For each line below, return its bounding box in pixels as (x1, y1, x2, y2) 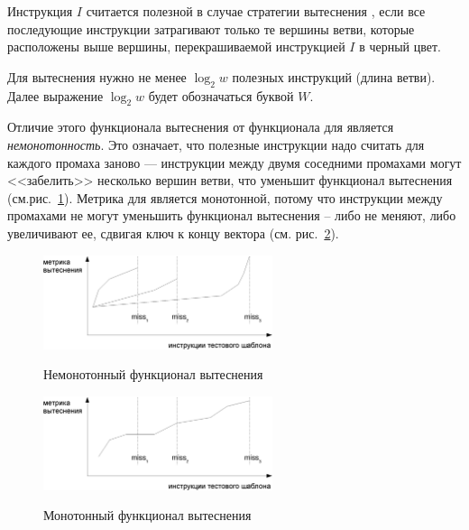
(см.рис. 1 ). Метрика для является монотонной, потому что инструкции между (7, 188, 443, 207)
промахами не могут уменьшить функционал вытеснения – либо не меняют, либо (7, 206, 456, 225)
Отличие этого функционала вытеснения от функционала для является (7, 117, 394, 136)
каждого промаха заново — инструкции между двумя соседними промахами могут (7, 153, 462, 172)
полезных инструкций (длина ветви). (232, 67, 436, 86)
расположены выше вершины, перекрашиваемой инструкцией (7, 37, 345, 56)
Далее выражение (7, 86, 104, 105)
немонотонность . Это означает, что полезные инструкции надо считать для (7, 135, 425, 153)
